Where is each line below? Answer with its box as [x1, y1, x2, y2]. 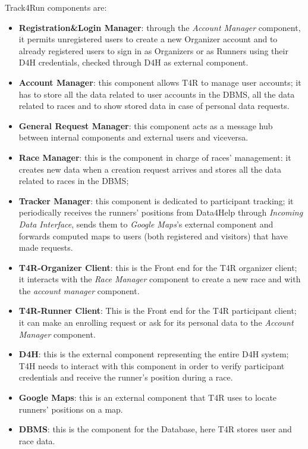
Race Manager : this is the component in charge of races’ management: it [18, 151, 291, 163]
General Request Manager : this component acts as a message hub [18, 119, 273, 132]
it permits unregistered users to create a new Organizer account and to [18, 33, 278, 45]
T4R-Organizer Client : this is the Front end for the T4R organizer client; [18, 261, 297, 273]
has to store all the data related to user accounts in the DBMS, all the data [18, 88, 295, 100]
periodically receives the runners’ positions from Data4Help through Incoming [18, 206, 303, 219]
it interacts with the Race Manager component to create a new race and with [18, 273, 301, 285]
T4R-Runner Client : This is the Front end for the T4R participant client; [18, 304, 297, 317]
